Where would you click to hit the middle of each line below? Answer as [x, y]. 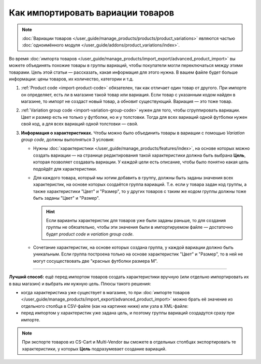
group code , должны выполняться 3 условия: [68, 140]
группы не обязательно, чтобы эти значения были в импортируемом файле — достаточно [139, 227]
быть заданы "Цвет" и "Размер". [66, 198]
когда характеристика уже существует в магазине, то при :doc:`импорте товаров [105, 293]
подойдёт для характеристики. [65, 169]
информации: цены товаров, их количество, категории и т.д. [71, 79]
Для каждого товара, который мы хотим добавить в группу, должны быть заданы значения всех [133, 177]
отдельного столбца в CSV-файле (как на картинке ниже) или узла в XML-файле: [105, 306]
